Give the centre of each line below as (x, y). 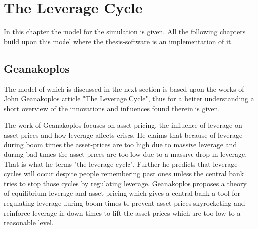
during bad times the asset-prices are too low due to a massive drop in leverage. (126, 154)
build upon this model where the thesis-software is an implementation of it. (119, 41)
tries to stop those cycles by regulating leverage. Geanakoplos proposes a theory (125, 183)
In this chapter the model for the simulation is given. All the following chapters (125, 32)
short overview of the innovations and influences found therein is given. (112, 108)
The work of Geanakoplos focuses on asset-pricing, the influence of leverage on (123, 125)
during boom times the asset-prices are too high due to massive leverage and (121, 144)
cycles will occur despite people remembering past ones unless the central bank (124, 174)
